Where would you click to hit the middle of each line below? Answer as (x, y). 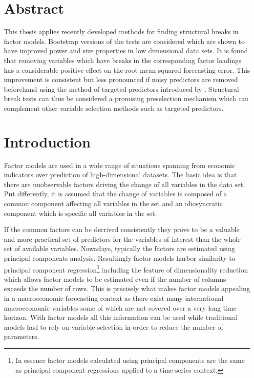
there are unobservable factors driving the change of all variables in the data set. (125, 184)
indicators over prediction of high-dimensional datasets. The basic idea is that (120, 175)
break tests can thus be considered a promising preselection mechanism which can (127, 98)
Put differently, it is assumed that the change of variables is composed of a (116, 194)
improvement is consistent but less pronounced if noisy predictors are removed (121, 79)
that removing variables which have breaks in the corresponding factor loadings (123, 60)
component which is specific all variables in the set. (81, 213)
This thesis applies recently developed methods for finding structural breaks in (121, 31)
